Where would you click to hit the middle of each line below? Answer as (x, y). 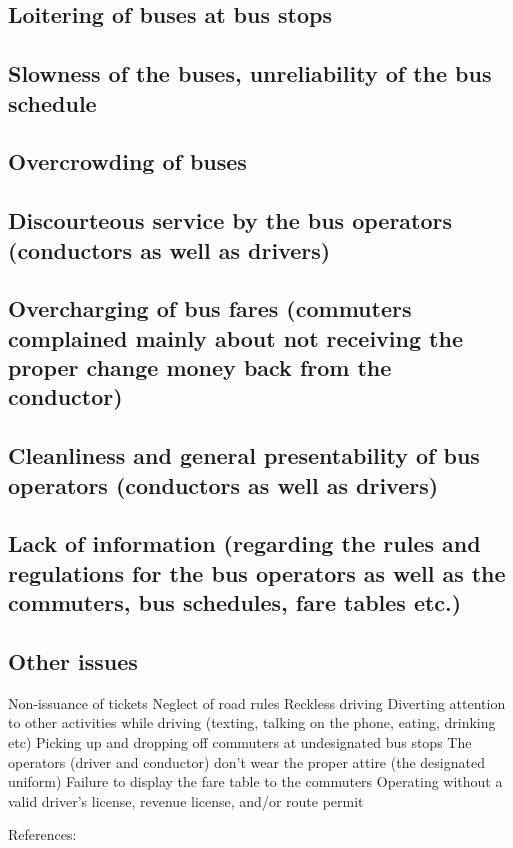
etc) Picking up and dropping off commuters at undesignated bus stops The (240, 741)
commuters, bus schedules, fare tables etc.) (235, 602)
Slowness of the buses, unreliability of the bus (250, 73)
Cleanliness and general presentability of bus (244, 455)
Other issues (73, 660)
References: (42, 834)
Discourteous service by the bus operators (230, 220)
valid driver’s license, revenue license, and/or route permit (186, 800)
